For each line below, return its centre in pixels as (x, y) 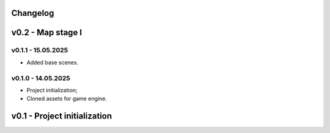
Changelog (33, 13)
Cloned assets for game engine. (67, 99)
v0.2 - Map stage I (47, 32)
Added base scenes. (53, 62)
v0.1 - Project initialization (62, 116)
